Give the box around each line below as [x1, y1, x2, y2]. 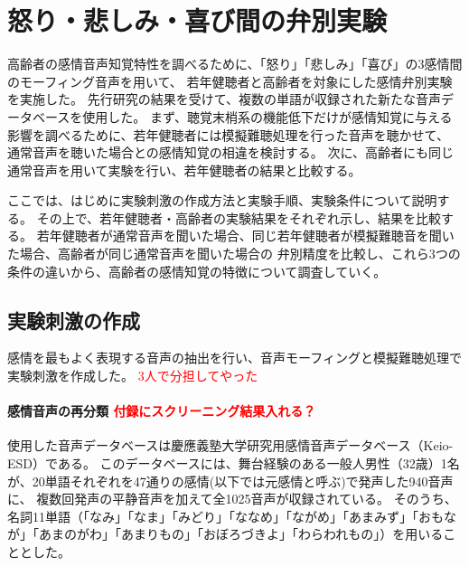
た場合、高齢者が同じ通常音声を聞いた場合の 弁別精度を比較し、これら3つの [7, 244, 461, 263]
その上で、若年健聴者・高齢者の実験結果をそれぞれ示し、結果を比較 [36, 208, 442, 227]
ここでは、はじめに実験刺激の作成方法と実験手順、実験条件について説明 [7, 191, 437, 210]
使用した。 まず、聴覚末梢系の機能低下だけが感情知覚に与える [82, 107, 453, 126]
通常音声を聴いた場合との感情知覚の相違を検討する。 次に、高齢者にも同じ [7, 143, 455, 162]
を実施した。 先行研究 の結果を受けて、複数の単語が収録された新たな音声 [7, 90, 441, 108]
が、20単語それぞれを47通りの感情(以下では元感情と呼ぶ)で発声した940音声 [7, 471, 454, 490]
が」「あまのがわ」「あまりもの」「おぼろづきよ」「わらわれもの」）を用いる [7, 524, 444, 543]
